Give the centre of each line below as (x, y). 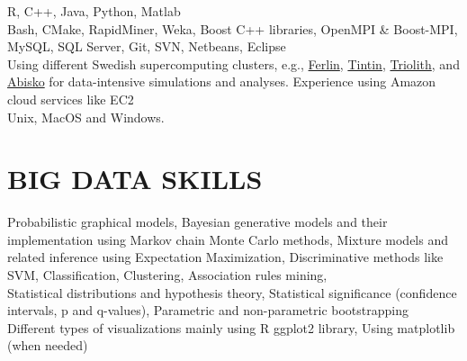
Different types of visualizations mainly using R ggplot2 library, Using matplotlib (231, 327)
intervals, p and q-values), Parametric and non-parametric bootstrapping (208, 310)
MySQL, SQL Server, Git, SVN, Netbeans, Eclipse (147, 46)
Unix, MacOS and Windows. (86, 117)
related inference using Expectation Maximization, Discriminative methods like (225, 257)
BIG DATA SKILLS (135, 179)
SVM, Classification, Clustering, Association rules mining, (167, 275)
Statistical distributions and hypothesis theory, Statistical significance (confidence (232, 292)
